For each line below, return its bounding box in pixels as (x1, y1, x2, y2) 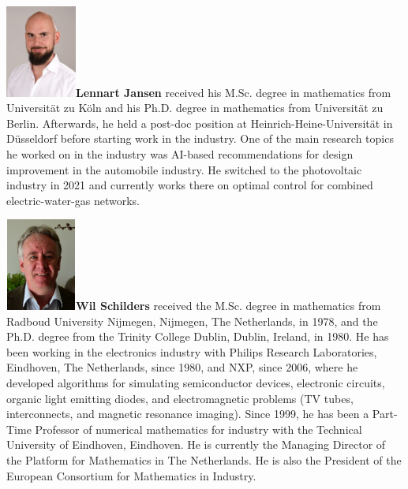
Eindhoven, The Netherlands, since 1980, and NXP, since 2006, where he (6, 359, 358, 375)
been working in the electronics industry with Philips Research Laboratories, (6, 343, 377, 360)
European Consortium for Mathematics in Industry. (6, 467, 256, 483)
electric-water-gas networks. (6, 192, 140, 208)
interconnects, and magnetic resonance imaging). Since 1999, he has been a (6, 405, 369, 422)
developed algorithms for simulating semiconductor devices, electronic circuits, (6, 375, 385, 391)
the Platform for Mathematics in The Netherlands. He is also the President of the (6, 452, 402, 468)
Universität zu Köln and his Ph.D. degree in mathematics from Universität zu (6, 99, 384, 116)
